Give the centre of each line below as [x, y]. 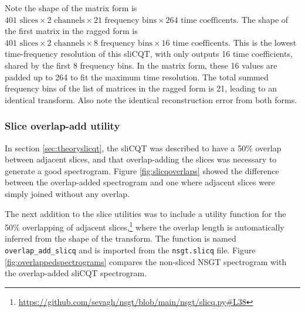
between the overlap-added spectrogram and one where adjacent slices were [140, 182]
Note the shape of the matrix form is [71, 8]
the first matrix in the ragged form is [71, 31]
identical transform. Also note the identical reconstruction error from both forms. [151, 99]
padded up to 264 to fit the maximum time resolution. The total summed [137, 77]
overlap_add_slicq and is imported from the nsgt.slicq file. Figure [130, 250]
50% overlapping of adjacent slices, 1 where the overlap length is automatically [145, 226]
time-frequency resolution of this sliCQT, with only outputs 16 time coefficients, [149, 54]
